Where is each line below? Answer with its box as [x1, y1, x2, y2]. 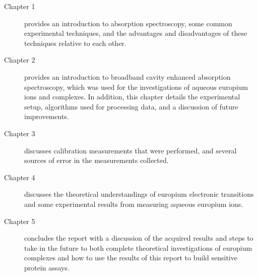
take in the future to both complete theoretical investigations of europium [24, 242, 252, 253]
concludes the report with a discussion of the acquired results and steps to [24, 233, 253, 243]
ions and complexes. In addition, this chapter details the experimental [24, 91, 240, 102]
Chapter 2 [4, 54, 35, 65]
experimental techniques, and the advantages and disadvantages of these [24, 28, 247, 38]
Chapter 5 [4, 215, 35, 226]
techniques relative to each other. [24, 37, 126, 48]
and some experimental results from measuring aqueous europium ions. [24, 198, 243, 209]
